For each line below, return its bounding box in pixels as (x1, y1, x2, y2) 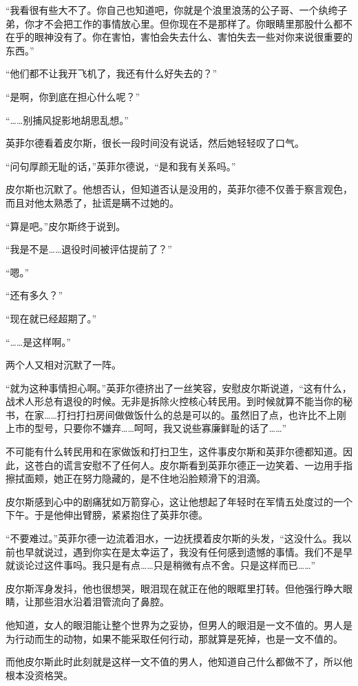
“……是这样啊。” (6, 334, 71, 349)
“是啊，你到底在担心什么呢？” (6, 89, 140, 103)
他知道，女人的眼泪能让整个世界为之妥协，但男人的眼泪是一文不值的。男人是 (6, 618, 352, 632)
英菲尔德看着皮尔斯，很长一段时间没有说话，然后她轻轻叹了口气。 (6, 136, 304, 150)
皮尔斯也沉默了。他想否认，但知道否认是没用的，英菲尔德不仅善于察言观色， (6, 182, 352, 196)
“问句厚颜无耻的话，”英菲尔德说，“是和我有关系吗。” (6, 158, 236, 173)
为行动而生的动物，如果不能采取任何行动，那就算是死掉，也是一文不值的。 (6, 631, 343, 645)
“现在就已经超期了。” (6, 311, 97, 325)
